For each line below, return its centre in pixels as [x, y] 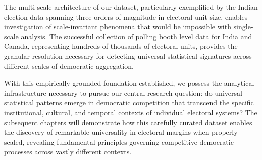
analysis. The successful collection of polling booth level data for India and [137, 36]
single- [243, 26]
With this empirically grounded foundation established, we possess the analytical [129, 83]
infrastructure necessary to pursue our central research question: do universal [123, 92]
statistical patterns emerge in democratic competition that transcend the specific [129, 102]
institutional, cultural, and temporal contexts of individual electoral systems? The [131, 112]
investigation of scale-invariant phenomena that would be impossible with [118, 26]
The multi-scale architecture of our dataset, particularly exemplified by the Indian [131, 7]
